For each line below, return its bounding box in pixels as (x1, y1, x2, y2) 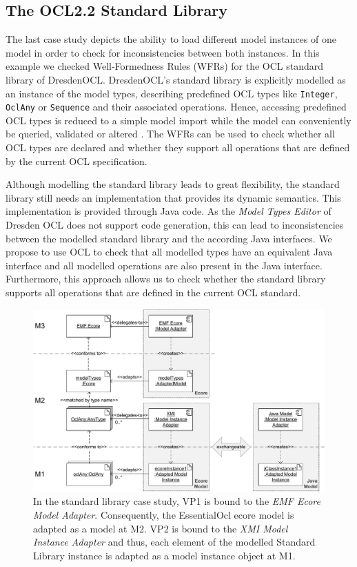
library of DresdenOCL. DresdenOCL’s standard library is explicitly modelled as (6, 72, 346, 86)
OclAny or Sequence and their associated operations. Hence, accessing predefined (6, 99, 347, 114)
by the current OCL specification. (6, 153, 147, 168)
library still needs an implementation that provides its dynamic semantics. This (6, 190, 341, 204)
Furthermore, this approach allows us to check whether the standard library (6, 271, 326, 286)
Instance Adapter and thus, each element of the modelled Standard (33, 535, 316, 549)
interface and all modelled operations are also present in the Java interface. (6, 258, 323, 272)
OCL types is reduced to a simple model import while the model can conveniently (6, 113, 351, 127)
